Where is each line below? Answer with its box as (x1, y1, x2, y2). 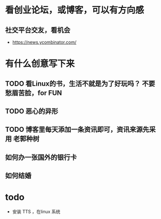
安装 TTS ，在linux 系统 (12, 209, 60, 215)
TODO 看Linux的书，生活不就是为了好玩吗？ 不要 (5, 79, 155, 88)
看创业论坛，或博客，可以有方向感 (5, 4, 145, 16)
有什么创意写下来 (5, 58, 75, 69)
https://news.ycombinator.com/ (12, 39, 77, 45)
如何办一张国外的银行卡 (5, 153, 77, 162)
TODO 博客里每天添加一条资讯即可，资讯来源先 (5, 125, 150, 134)
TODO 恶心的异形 (5, 107, 58, 115)
